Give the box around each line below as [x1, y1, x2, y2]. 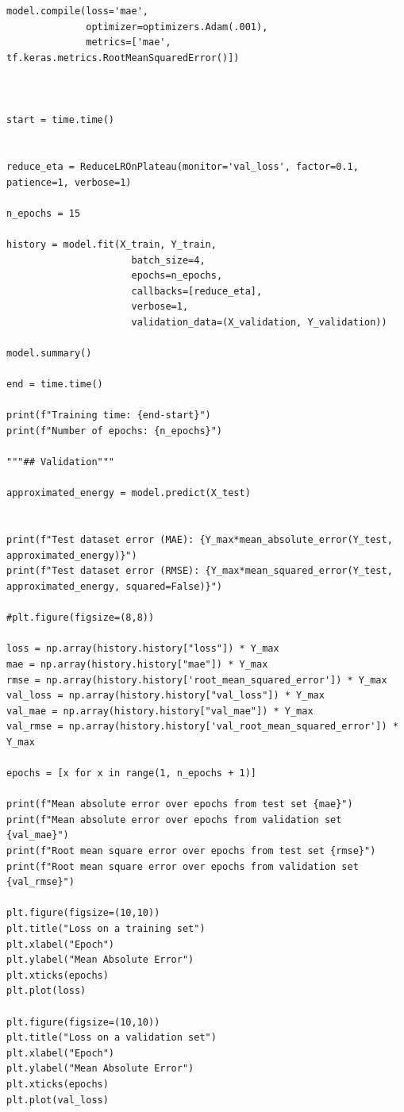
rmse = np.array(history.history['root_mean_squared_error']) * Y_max [6, 674, 387, 686]
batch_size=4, [131, 254, 206, 266]
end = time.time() [6, 379, 103, 391]
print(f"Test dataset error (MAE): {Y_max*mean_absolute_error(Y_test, [6, 534, 393, 546]
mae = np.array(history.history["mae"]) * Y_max [6, 658, 268, 670]
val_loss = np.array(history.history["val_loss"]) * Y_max [6, 690, 325, 702]
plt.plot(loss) [6, 985, 87, 997]
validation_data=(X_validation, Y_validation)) [131, 316, 387, 328]
